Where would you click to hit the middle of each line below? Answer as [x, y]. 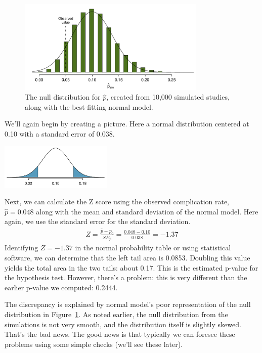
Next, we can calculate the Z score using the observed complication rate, [117, 202]
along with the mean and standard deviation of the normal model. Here [147, 211]
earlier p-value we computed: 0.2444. [61, 287]
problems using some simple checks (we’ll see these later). [94, 344]
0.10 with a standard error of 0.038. [60, 133]
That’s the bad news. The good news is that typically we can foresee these [120, 334]
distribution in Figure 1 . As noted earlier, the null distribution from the [116, 314]
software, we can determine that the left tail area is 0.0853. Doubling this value [127, 258]
